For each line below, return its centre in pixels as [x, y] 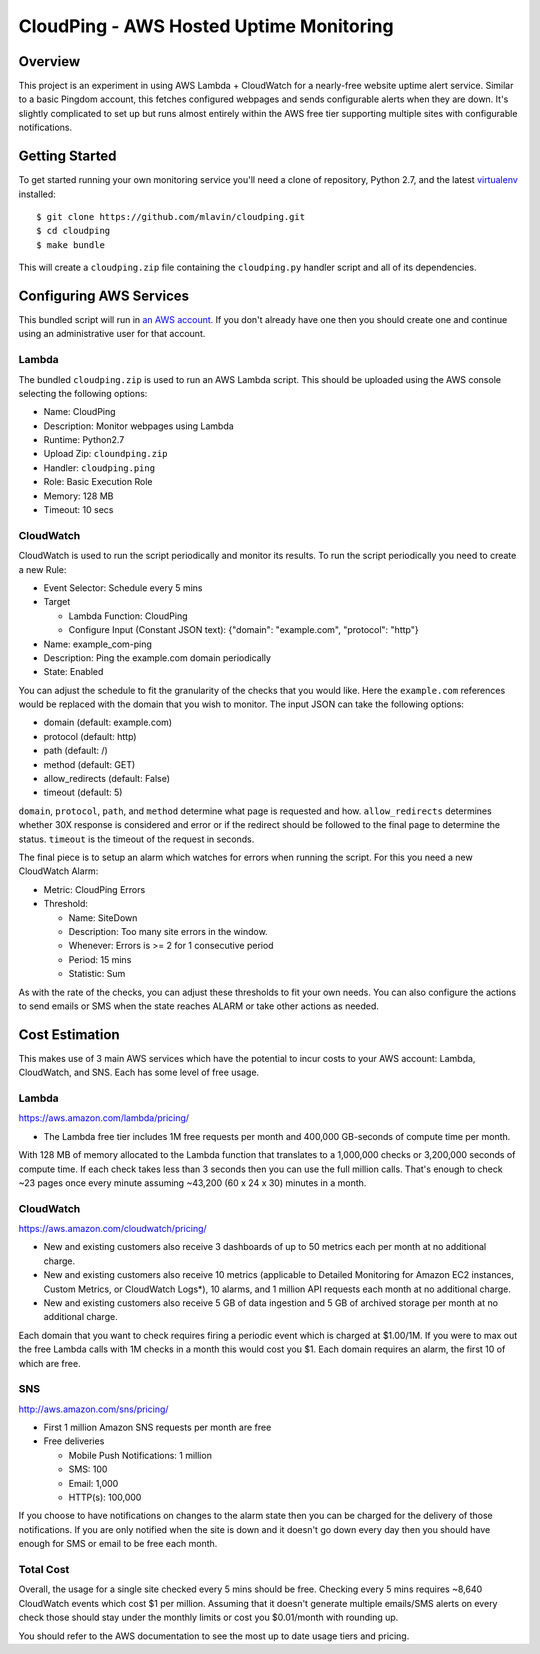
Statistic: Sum [97, 974]
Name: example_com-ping [97, 644]
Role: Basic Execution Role [98, 482]
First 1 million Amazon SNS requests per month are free [157, 1427]
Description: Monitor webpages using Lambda [138, 426]
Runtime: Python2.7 [84, 440]
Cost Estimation [69, 1034]
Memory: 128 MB [78, 496]
